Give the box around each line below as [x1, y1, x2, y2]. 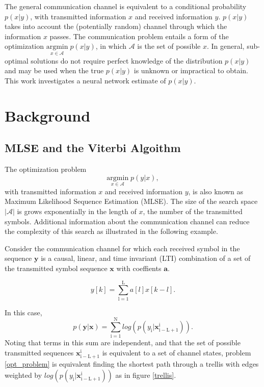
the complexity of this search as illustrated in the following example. [5, 226, 218, 236]
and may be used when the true [5, 65, 104, 76]
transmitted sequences [5, 347, 74, 358]
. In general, [206, 41, 245, 51]
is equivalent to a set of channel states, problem [102, 347, 251, 358]
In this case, [5, 307, 42, 317]
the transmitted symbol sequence [5, 262, 108, 273]
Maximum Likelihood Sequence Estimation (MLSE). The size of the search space [5, 196, 258, 206]
